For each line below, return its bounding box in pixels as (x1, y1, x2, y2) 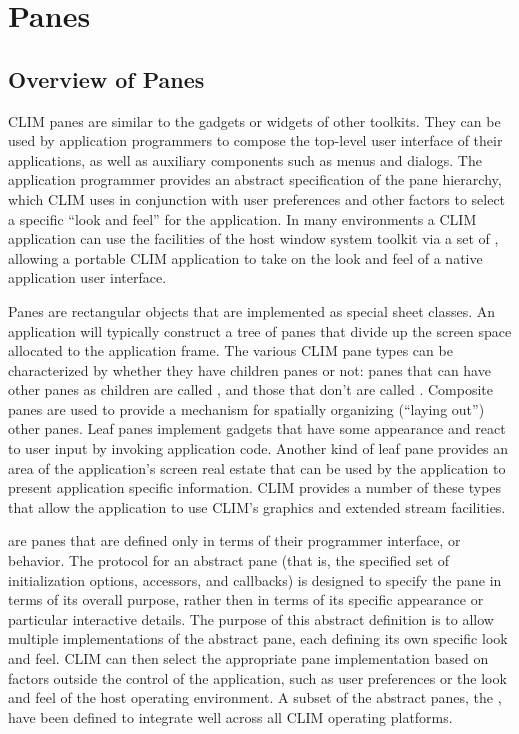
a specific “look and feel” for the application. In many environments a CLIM (8, 208, 477, 229)
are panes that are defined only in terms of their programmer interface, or (8, 530, 461, 551)
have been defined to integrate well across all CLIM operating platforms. (8, 706, 453, 727)
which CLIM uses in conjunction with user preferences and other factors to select (8, 188, 506, 209)
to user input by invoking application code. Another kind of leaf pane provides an (8, 438, 509, 459)
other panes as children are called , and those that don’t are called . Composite (8, 379, 494, 400)
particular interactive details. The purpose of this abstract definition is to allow (8, 608, 494, 629)
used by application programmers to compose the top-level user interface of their (8, 130, 503, 151)
